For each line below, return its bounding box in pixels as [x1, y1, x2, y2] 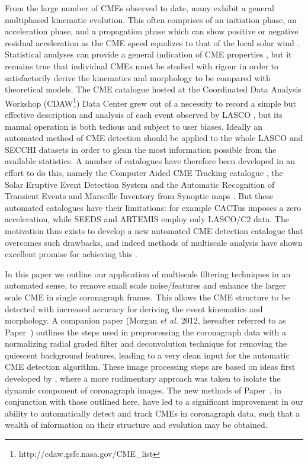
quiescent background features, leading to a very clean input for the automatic [5, 348, 290, 361]
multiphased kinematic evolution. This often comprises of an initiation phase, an [5, 13, 297, 25]
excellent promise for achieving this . [5, 248, 137, 260]
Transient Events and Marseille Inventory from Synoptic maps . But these [5, 190, 274, 202]
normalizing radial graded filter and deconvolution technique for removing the [5, 337, 287, 350]
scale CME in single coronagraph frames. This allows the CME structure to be [5, 290, 290, 303]
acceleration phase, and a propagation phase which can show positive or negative [5, 25, 299, 37]
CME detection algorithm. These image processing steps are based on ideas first [5, 360, 296, 373]
